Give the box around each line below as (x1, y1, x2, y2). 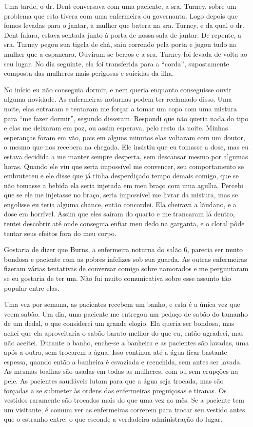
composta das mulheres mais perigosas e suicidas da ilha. (4, 68, 174, 78)
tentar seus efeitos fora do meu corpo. (4, 228, 117, 238)
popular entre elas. (4, 282, 59, 293)
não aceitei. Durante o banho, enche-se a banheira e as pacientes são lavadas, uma (4, 337, 249, 347)
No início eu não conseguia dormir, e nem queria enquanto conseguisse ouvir (4, 84, 232, 94)
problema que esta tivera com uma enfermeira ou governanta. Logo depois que (4, 10, 238, 21)
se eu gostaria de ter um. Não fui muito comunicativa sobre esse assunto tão (4, 273, 231, 283)
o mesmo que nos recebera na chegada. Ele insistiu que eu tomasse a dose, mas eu (4, 142, 249, 152)
